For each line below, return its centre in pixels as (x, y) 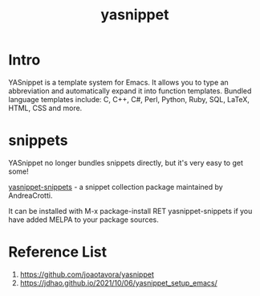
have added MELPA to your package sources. (83, 220)
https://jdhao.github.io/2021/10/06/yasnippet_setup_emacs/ (119, 282)
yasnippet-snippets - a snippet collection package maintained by (116, 187)
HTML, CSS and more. (45, 108)
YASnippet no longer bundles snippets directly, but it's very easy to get (126, 162)
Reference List (57, 252)
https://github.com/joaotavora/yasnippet (87, 274)
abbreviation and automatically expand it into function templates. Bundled (130, 91)
